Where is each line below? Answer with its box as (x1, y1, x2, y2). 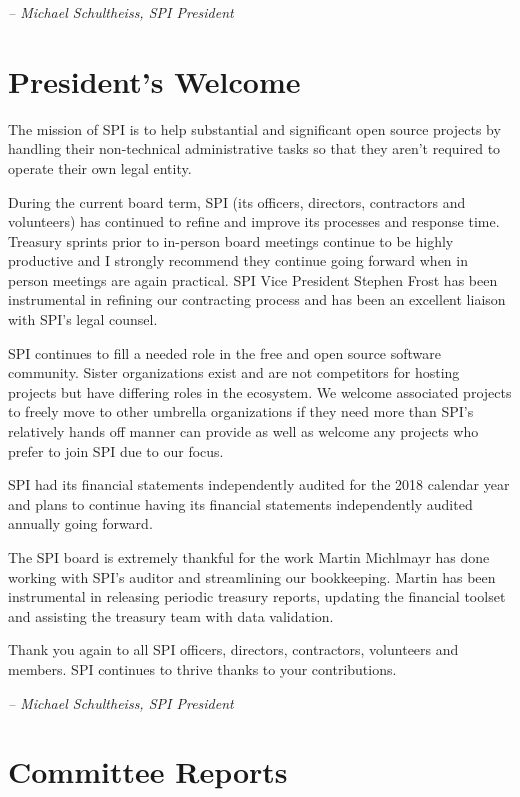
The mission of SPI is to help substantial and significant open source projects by (8, 118, 501, 139)
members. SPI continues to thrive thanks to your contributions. (8, 658, 397, 679)
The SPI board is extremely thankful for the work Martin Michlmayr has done (8, 547, 490, 567)
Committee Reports (8, 751, 288, 792)
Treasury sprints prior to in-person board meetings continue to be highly (8, 230, 454, 251)
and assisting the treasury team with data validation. (8, 605, 334, 626)
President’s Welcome (8, 60, 301, 101)
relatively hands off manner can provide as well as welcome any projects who (8, 421, 479, 442)
